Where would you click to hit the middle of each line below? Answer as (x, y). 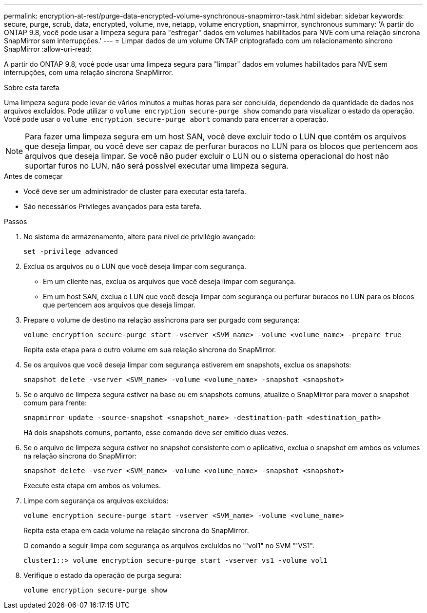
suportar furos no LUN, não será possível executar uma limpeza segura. (157, 166)
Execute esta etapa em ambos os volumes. (92, 486)
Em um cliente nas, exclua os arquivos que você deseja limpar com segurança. (169, 281)
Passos (16, 221)
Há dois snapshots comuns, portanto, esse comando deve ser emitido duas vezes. (156, 432)
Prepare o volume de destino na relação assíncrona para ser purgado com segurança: (162, 320)
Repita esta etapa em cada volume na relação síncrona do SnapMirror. (136, 530)
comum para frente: (55, 403)
